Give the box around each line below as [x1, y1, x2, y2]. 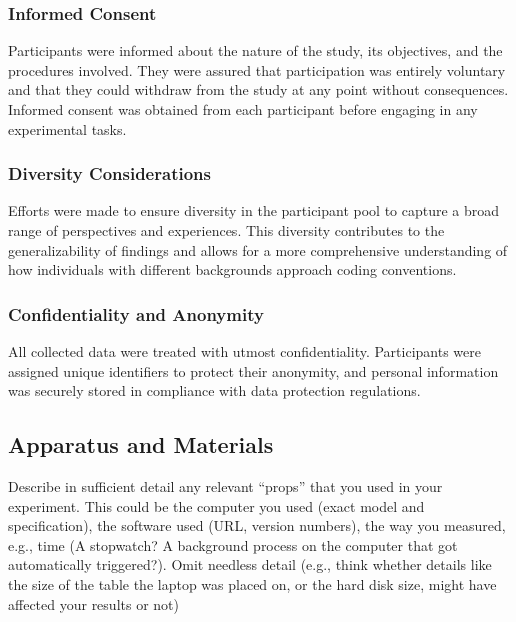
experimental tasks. [8, 118, 127, 139]
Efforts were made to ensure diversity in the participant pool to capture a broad [8, 200, 500, 221]
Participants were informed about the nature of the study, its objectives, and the [8, 40, 503, 61]
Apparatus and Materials [8, 429, 274, 460]
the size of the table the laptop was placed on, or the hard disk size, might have [8, 573, 497, 594]
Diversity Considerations [8, 161, 211, 186]
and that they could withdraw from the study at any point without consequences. [8, 79, 509, 100]
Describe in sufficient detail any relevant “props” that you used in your [8, 475, 443, 496]
